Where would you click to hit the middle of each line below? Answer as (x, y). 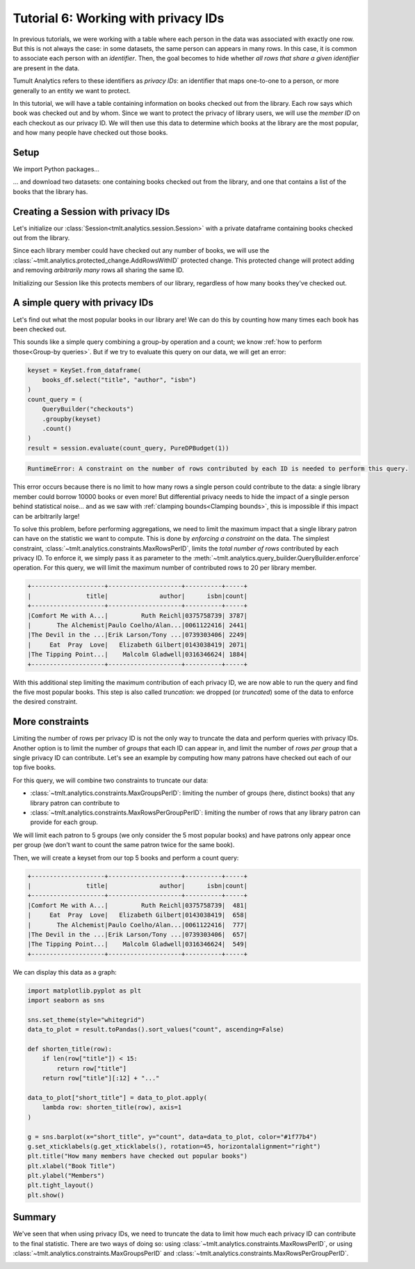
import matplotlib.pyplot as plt (84, 991)
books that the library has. (50, 191)
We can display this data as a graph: (65, 972)
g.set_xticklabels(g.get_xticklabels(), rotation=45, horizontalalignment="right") (174, 1146)
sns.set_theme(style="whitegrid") (86, 1019)
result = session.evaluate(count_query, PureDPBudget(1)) (128, 448)
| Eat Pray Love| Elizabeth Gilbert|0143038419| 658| (138, 915)
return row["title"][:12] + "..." (101, 1078)
